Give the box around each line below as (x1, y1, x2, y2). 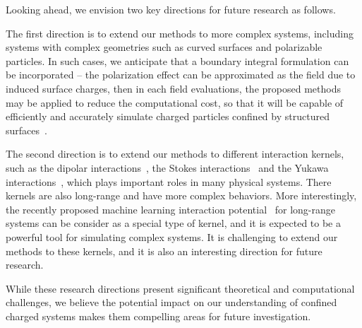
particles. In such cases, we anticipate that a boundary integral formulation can (6, 53, 349, 68)
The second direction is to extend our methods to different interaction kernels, (6, 146, 344, 161)
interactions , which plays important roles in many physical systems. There (6, 174, 332, 189)
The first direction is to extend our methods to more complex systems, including (6, 25, 354, 40)
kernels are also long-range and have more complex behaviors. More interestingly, (6, 188, 357, 203)
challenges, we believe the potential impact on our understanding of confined (6, 295, 337, 310)
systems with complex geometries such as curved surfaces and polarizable (6, 40, 322, 54)
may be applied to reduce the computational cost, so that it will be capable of (6, 95, 344, 110)
